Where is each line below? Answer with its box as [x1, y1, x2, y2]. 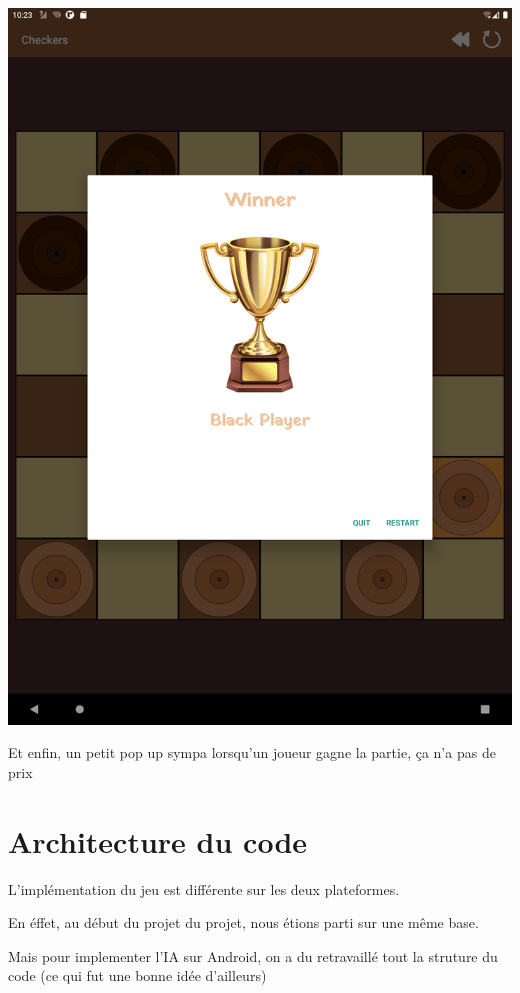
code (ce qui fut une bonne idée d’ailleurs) [8, 965, 267, 986]
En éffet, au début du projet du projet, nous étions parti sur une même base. [8, 912, 479, 933]
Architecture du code [8, 820, 308, 861]
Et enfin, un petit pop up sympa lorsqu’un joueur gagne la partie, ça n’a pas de [8, 742, 496, 763]
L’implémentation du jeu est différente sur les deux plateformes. [8, 878, 400, 899]
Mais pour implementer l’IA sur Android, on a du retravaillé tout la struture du [8, 945, 498, 966]
